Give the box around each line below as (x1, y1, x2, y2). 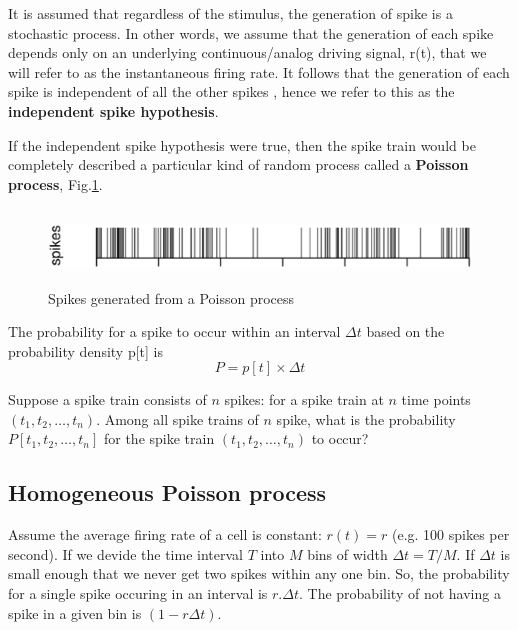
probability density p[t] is (8, 340, 164, 361)
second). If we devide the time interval (8, 543, 243, 564)
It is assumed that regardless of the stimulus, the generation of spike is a (8, 3, 453, 23)
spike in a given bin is (8, 602, 142, 623)
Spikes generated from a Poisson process (48, 287, 295, 308)
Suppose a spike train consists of (8, 389, 207, 410)
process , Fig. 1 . (8, 173, 103, 194)
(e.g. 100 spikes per (392, 524, 510, 545)
